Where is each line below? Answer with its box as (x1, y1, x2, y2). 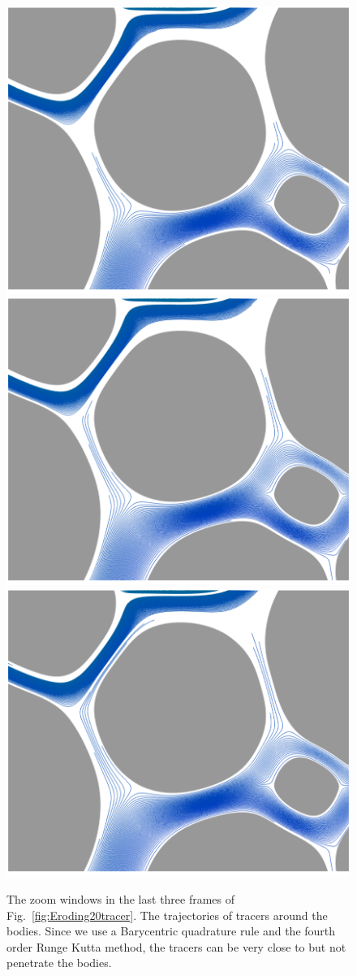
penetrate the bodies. (6, 954, 112, 971)
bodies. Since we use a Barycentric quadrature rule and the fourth (6, 922, 336, 939)
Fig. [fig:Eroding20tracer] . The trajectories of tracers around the (6, 906, 328, 923)
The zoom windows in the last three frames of (6, 890, 235, 907)
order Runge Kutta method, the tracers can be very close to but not (6, 938, 346, 955)
